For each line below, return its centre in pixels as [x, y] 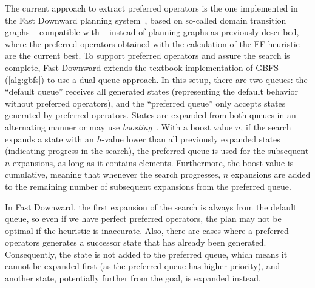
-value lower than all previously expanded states [191, 139]
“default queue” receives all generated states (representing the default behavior [152, 91]
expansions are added [271, 174]
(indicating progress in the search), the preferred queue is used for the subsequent [157, 151]
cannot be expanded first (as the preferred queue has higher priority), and [143, 266]
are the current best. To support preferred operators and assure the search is [147, 55]
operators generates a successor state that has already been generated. [136, 242]
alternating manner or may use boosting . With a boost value [119, 126]
